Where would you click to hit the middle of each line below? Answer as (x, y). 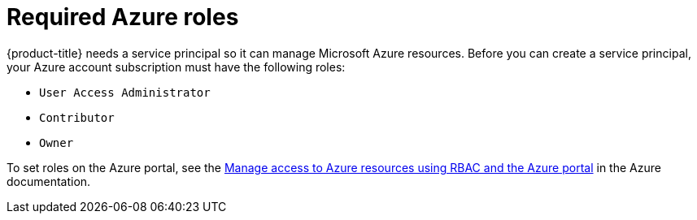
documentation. (49, 181)
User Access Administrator (125, 92)
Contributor (77, 117)
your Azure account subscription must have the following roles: (176, 67)
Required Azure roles (123, 17)
